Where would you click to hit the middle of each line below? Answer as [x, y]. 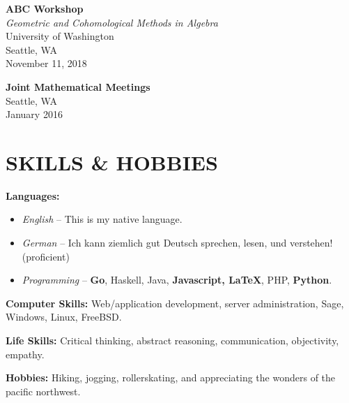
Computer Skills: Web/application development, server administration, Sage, [175, 303]
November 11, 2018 [46, 63]
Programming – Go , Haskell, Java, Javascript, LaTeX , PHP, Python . [177, 280]
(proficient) [46, 256]
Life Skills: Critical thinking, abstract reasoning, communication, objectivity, [172, 340]
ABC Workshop [45, 8]
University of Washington [60, 36]
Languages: [33, 195]
